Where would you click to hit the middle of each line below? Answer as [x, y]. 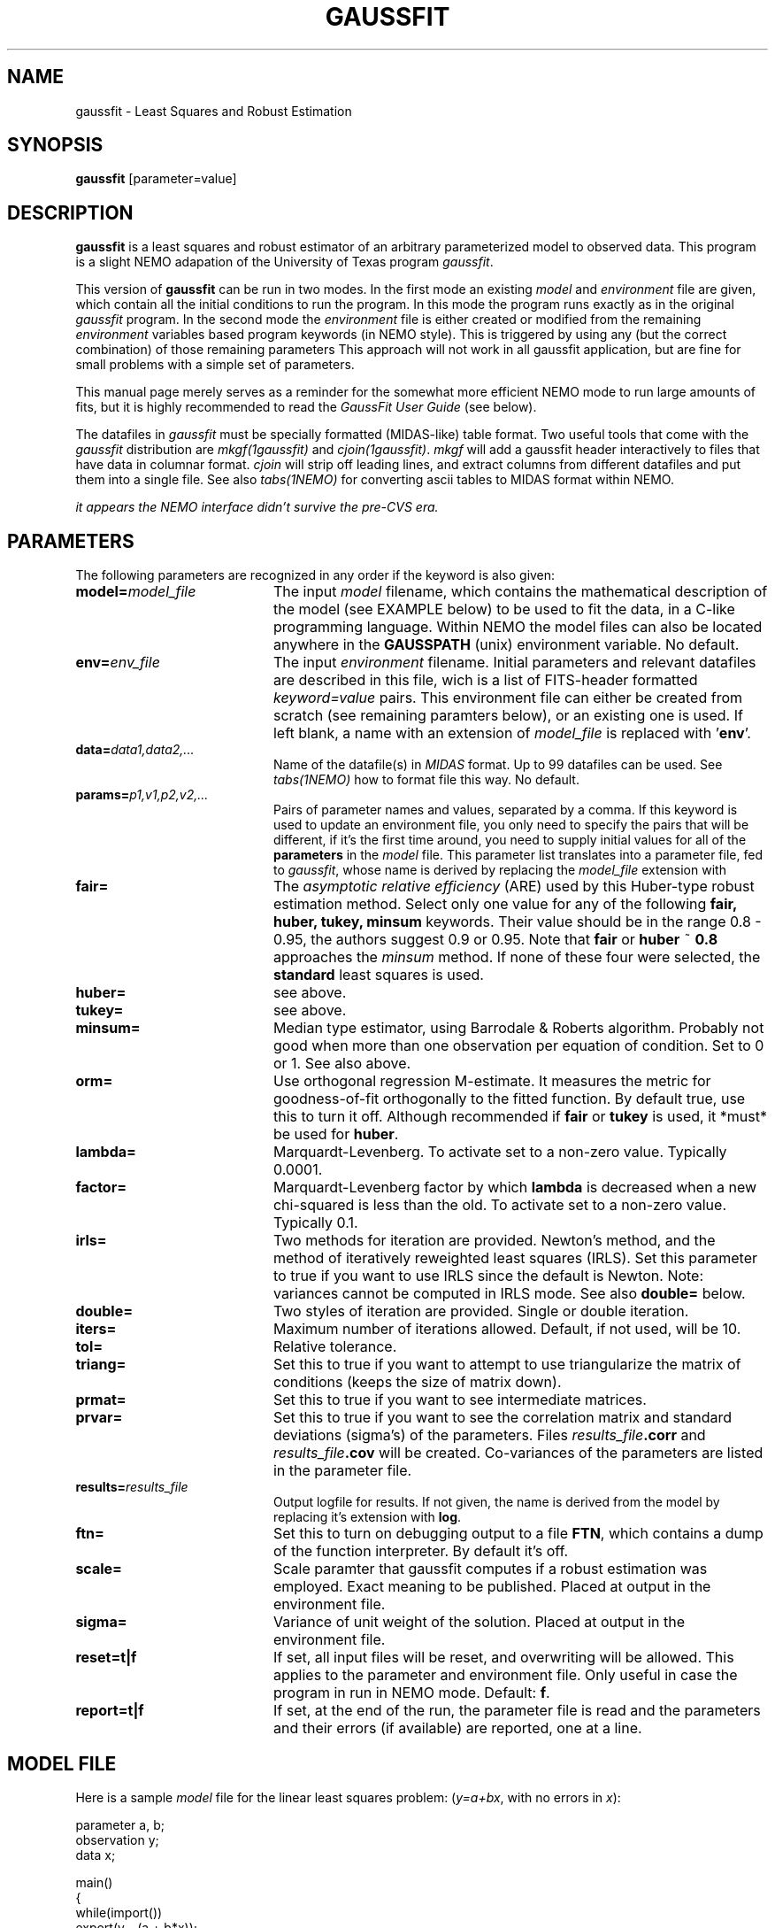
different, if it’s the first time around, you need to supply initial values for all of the [510, 840]
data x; [96, 1855]
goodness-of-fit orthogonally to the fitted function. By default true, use [509, 1099]
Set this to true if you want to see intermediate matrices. [460, 1400]
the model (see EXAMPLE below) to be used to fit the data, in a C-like [504, 609]
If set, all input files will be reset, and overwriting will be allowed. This [503, 1658]
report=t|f [110, 1711]
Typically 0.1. [315, 1223]
